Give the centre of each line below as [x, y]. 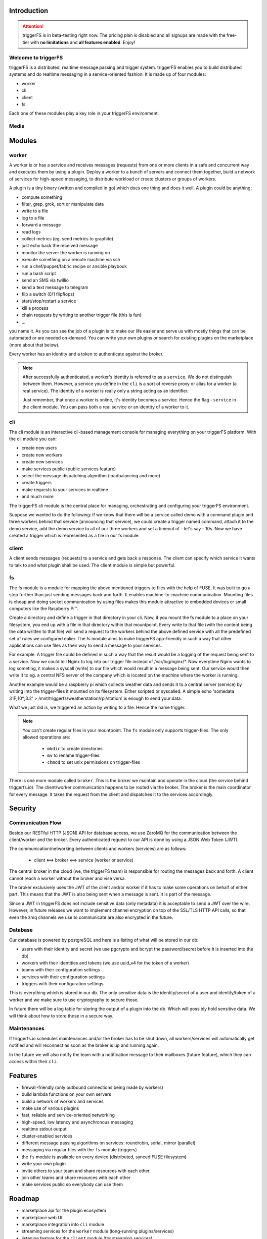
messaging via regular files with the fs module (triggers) [79, 1150]
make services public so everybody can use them [72, 1184]
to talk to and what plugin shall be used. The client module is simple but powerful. [92, 565]
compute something [42, 197]
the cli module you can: [33, 439]
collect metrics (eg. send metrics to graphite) [67, 238]
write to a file [35, 211]
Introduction [29, 11]
